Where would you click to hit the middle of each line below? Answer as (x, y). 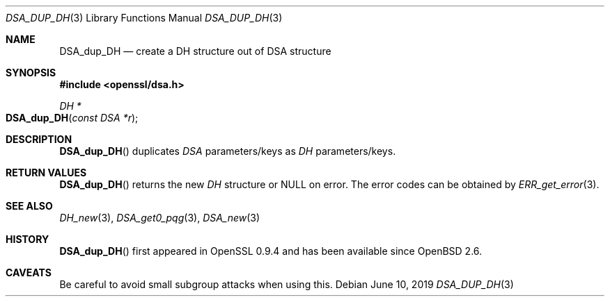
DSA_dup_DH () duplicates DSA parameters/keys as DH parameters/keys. (228, 151)
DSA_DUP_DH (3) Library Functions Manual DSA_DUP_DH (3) (144, 18)
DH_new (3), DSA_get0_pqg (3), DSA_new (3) (160, 218)
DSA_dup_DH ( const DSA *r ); (72, 118)
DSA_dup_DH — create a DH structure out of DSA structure (195, 51)
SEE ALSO (29, 206)
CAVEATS (29, 272)
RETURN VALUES (46, 173)
